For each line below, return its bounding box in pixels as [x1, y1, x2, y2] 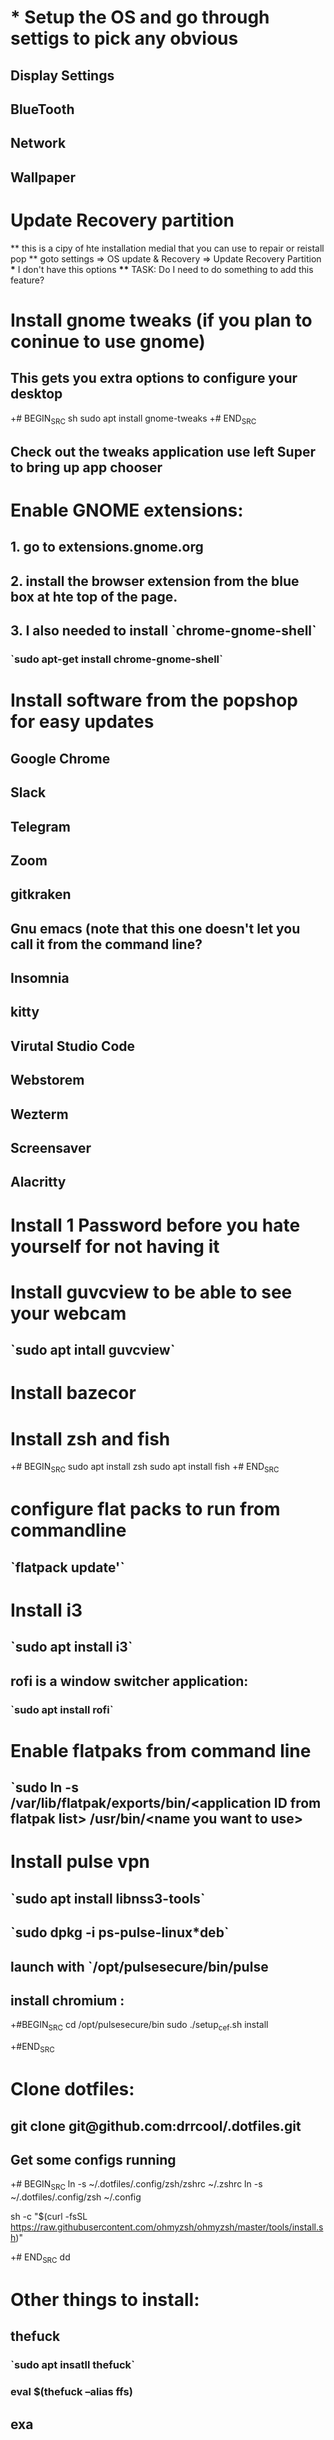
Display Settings [10, 67, 115, 84]
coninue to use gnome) [10, 330, 206, 353]
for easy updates [10, 711, 155, 733]
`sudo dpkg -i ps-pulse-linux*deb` [10, 1924, 230, 1941]
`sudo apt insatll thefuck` [10, 2358, 136, 2372]
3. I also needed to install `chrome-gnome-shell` [10, 622, 317, 640]
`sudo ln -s [10, 1779, 79, 1796]
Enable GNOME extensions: [10, 499, 244, 522]
